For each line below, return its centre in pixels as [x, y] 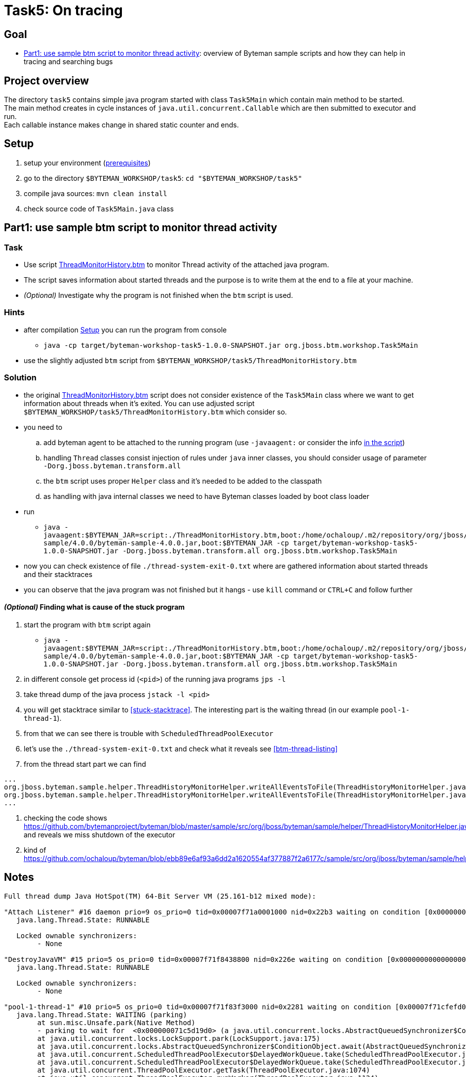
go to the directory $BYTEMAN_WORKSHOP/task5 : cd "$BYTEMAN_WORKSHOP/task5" [163, 178]
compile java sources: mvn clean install [96, 193]
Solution [20, 378]
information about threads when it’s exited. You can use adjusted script [139, 403]
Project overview [47, 81]
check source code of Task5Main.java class [99, 208]
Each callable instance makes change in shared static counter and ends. [121, 125]
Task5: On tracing [63, 10]
